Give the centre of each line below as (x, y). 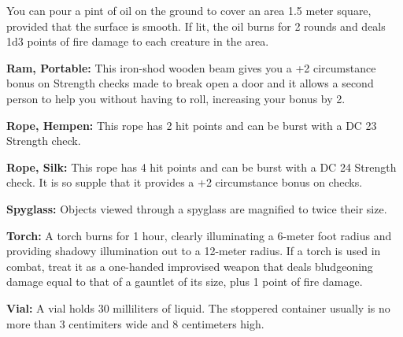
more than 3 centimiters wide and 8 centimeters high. (135, 323)
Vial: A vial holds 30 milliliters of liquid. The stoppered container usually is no (198, 307)
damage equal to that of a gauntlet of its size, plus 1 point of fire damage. (185, 281)
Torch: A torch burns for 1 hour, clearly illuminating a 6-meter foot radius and (199, 235)
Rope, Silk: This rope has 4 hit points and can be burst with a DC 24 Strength (201, 167)
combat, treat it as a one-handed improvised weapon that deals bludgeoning (190, 266)
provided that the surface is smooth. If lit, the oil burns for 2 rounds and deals (196, 26)
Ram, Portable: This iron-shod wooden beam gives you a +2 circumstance (191, 67)
